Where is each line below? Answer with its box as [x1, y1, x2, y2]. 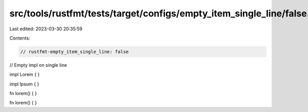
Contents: [9, 35, 30, 41]
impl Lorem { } [9, 71, 40, 78]
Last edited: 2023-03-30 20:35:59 [9, 26, 83, 32]
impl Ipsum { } [9, 81, 40, 87]
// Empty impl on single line [9, 62, 67, 68]
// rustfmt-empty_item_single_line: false [20, 49, 129, 54]
